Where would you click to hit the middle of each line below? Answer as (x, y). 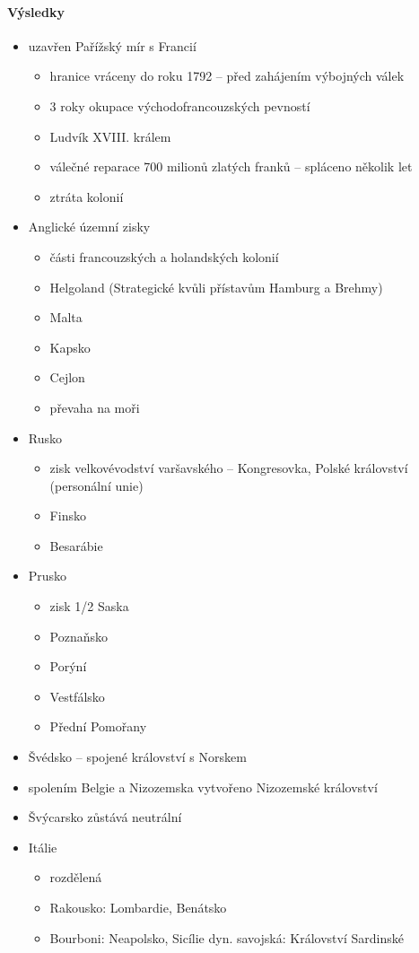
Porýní (68, 666)
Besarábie (76, 545)
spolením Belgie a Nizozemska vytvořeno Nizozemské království (203, 787)
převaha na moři (95, 407)
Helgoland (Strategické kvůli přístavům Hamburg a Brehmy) (216, 287)
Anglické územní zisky (89, 227)
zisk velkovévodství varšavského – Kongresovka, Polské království (229, 468)
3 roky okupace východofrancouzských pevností (180, 105)
